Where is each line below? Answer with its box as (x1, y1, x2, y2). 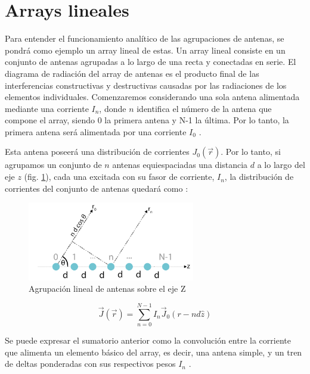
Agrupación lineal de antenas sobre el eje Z (29, 282, 186, 295)
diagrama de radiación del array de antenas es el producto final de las (5, 67, 259, 79)
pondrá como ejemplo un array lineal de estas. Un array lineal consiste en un (5, 43, 286, 56)
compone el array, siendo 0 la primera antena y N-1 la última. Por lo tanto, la (5, 114, 289, 126)
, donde (99, 102, 126, 114)
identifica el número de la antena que (137, 102, 272, 114)
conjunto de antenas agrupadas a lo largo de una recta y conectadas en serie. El (5, 55, 296, 68)
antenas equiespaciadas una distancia (112, 158, 248, 171)
